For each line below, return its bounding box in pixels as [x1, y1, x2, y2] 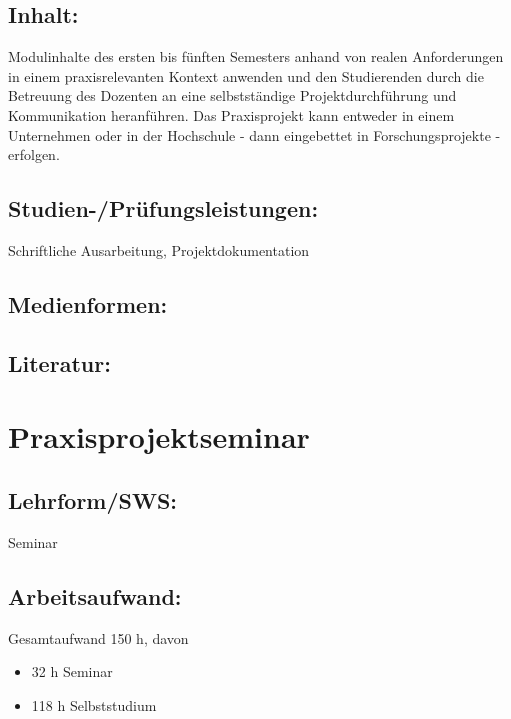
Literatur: [8, 347, 111, 378]
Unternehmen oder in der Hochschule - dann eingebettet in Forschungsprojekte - [8, 124, 501, 145]
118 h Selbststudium [31, 694, 157, 715]
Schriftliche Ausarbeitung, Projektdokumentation [8, 239, 310, 260]
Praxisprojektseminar [8, 416, 310, 457]
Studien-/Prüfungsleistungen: [8, 193, 319, 224]
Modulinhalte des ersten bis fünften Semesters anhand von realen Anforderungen [8, 46, 504, 67]
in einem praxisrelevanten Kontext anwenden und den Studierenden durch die [8, 65, 484, 86]
